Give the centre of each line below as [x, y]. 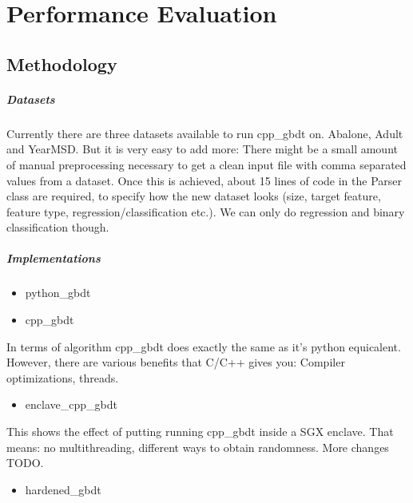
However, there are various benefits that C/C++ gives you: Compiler [176, 362]
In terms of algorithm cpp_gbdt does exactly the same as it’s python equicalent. [204, 346]
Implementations [54, 258]
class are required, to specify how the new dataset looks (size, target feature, [194, 196]
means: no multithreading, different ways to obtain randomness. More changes [198, 447]
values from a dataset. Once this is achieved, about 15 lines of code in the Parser [205, 180]
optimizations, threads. [63, 377]
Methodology [62, 63]
